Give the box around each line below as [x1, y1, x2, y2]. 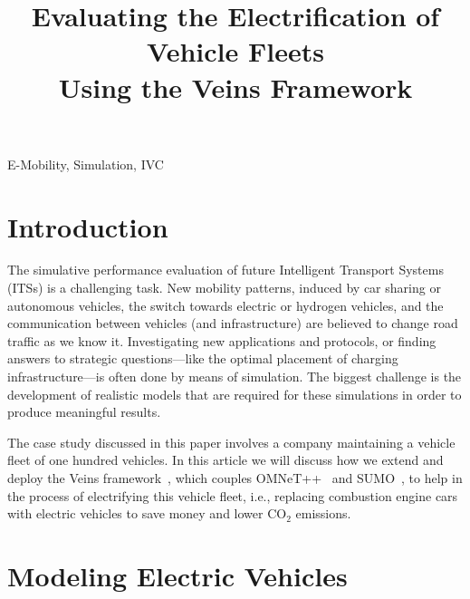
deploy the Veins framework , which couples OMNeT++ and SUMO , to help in [7, 469, 463, 487]
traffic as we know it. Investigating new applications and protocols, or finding [7, 331, 436, 350]
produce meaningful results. [7, 402, 161, 421]
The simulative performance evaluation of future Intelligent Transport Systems [7, 260, 444, 279]
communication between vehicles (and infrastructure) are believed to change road [7, 314, 458, 333]
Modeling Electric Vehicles [7, 556, 348, 594]
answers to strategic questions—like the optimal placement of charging [7, 349, 398, 368]
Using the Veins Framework [58, 68, 413, 105]
